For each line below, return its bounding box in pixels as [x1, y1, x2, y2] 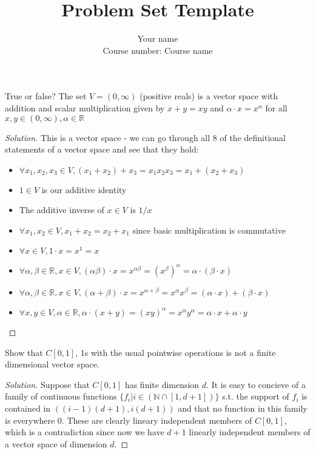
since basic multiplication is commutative [132, 223, 286, 236]
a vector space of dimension [5, 437, 107, 450]
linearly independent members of [189, 426, 311, 438]
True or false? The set [5, 90, 87, 102]
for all [265, 101, 287, 114]
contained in [5, 401, 51, 414]
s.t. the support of [222, 390, 289, 403]
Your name [137, 32, 178, 45]
